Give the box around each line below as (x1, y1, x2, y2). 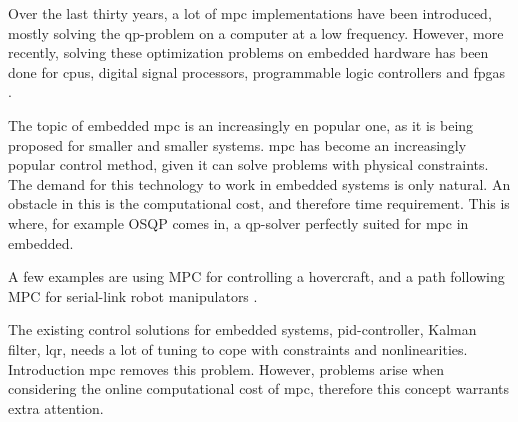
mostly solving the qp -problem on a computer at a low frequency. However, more (8, 22, 504, 43)
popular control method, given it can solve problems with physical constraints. (8, 154, 489, 175)
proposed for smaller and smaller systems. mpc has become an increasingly (8, 134, 467, 155)
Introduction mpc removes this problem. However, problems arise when (8, 358, 445, 379)
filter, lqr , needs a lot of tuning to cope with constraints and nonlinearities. (8, 338, 468, 359)
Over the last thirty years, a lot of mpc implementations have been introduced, (8, 3, 492, 23)
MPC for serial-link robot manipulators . (8, 285, 258, 306)
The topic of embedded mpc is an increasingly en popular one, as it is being (8, 114, 474, 135)
